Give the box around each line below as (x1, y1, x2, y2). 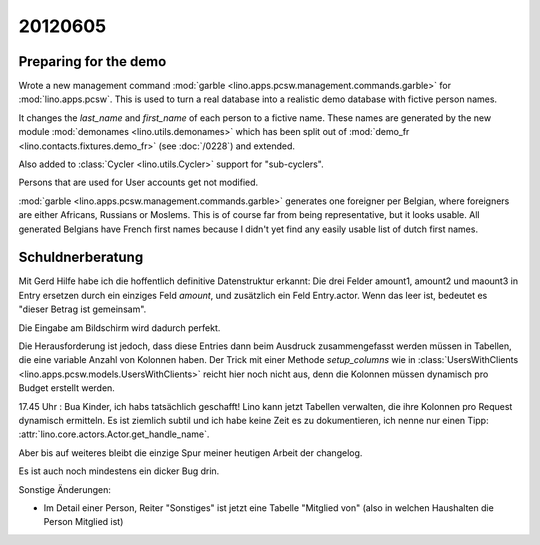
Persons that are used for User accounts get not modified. (18, 176, 259, 189)
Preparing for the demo (18, 53, 167, 70)
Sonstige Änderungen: (18, 483, 112, 495)
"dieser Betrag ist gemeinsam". (18, 303, 147, 315)
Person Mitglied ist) (43, 516, 124, 528)
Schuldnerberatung (18, 249, 144, 266)
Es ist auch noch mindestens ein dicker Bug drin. (18, 465, 220, 477)
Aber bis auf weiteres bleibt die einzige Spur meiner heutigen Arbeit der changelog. (18, 446, 363, 459)
